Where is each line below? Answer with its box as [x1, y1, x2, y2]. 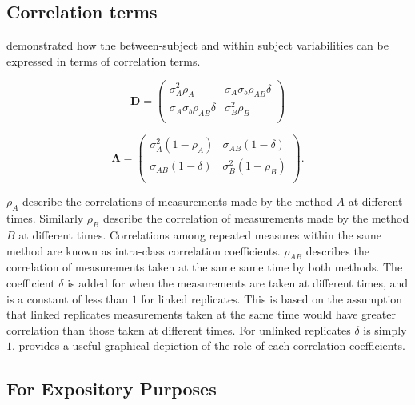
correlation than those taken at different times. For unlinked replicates [6, 321, 351, 338]
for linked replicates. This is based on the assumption [141, 290, 403, 307]
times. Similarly [6, 210, 84, 227]
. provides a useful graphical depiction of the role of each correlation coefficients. [12, 337, 405, 354]
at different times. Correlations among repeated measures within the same [18, 227, 381, 243]
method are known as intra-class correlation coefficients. [6, 242, 281, 259]
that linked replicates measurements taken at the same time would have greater [6, 306, 396, 323]
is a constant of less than [6, 290, 128, 307]
